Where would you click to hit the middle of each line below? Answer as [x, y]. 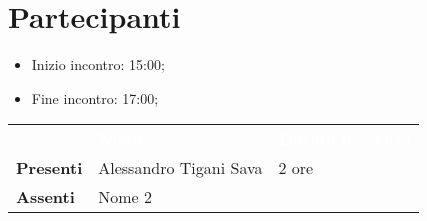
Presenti [49, 168]
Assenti [45, 197]
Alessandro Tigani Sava [180, 168]
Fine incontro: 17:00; [95, 97]
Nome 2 [125, 197]
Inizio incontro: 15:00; [98, 64]
